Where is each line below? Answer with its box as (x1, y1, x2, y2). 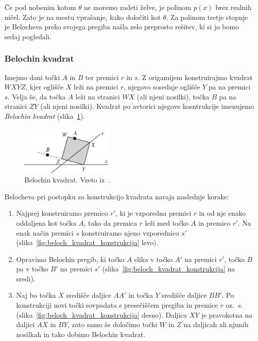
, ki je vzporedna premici (115, 208, 192, 218)
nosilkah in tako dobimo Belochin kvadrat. (16, 329, 145, 339)
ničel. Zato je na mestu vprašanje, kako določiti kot (4, 11, 161, 22)
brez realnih (215, 2, 252, 12)
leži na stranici (75, 91, 120, 101)
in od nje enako (198, 208, 246, 218)
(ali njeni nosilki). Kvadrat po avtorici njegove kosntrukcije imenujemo (40, 101, 255, 111)
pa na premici (208, 82, 251, 92)
